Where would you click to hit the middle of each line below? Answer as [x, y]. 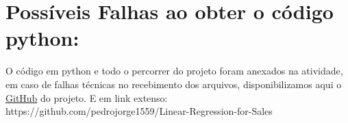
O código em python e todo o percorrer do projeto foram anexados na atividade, [174, 71]
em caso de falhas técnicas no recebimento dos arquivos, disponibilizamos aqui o [174, 84]
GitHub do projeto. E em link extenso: [87, 97]
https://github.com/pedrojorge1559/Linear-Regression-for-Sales [139, 111]
